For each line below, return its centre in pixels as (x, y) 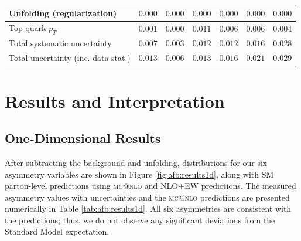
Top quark (28, 28)
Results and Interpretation (115, 101)
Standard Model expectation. (57, 231)
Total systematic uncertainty (60, 43)
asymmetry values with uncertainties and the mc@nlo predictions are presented (147, 197)
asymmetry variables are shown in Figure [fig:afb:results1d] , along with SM (139, 174)
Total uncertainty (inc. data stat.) (70, 58)
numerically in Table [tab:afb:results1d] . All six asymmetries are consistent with (148, 208)
